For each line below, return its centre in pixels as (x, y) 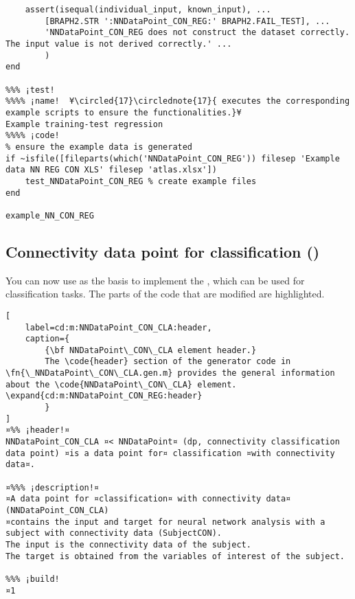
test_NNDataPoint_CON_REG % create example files (141, 181)
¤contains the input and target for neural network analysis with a (165, 522)
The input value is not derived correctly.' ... (119, 44)
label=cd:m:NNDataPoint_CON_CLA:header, (118, 327)
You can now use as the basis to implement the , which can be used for (155, 280)
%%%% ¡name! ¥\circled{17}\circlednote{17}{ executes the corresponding (178, 101)
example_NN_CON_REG (50, 215)
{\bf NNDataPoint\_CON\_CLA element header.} (151, 350)
